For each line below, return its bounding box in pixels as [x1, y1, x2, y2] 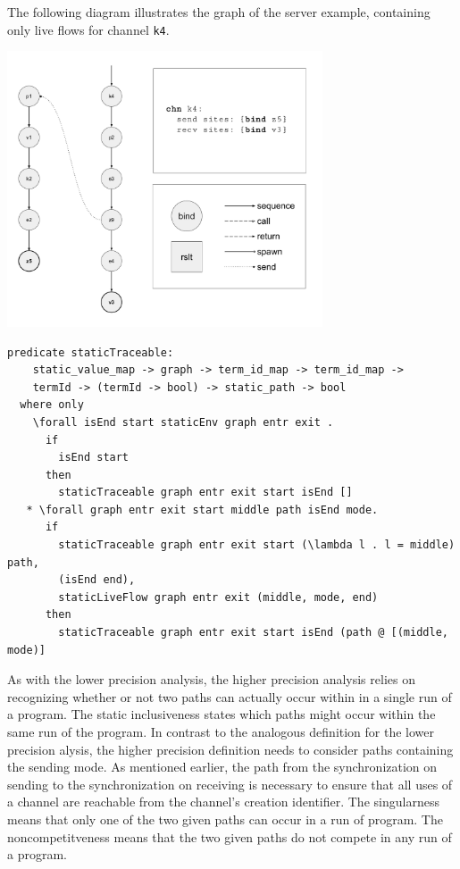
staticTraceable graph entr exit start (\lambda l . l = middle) [58, 539, 456, 552]
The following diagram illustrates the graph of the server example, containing [7, 3, 431, 21]
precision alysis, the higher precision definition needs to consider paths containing [7, 739, 454, 758]
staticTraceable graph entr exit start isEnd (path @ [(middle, [58, 626, 448, 639]
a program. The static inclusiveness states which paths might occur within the [7, 705, 436, 723]
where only [20, 398, 84, 412]
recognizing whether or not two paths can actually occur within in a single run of [7, 687, 452, 706]
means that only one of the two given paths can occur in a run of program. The [7, 809, 443, 828]
